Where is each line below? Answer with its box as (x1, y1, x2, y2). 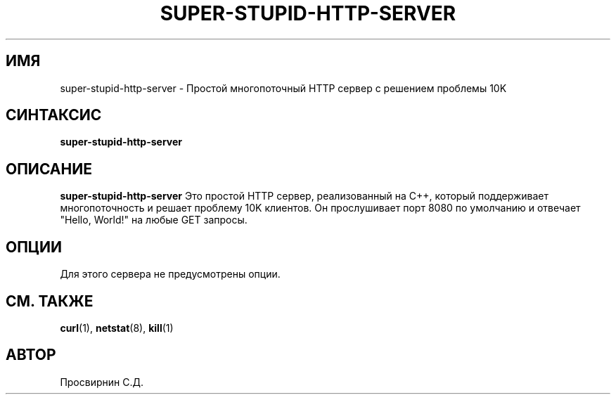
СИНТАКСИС (6, 106, 102, 124)
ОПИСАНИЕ (6, 160, 92, 178)
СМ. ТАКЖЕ (6, 292, 94, 310)
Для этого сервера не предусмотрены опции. (60, 268, 281, 280)
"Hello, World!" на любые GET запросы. (60, 214, 248, 226)
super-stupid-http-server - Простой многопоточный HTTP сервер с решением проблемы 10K (60, 82, 507, 94)
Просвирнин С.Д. (60, 375, 143, 388)
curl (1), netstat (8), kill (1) (60, 321, 174, 334)
